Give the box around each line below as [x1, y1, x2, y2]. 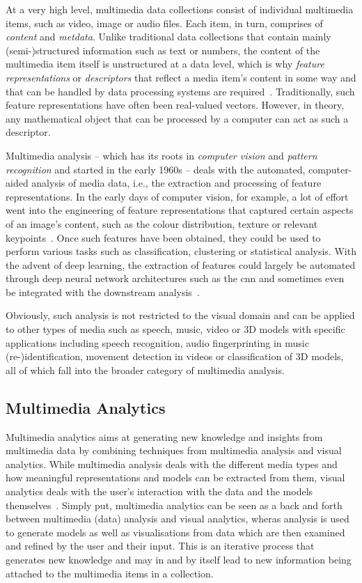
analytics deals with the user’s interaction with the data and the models [6, 484, 313, 499]
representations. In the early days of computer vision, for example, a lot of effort [6, 189, 349, 203]
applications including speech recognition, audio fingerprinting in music [6, 335, 309, 350]
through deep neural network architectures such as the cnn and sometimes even [6, 271, 345, 286]
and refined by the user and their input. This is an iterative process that [6, 538, 315, 553]
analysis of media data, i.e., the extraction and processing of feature [31, 176, 322, 190]
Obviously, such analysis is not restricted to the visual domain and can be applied [6, 308, 355, 322]
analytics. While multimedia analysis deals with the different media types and [6, 456, 338, 471]
